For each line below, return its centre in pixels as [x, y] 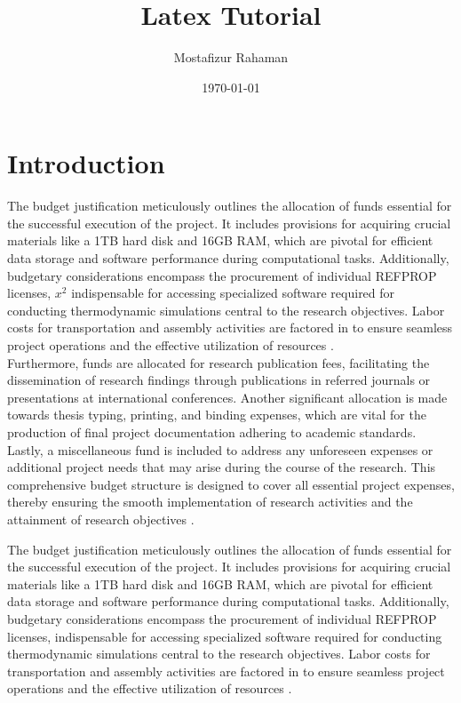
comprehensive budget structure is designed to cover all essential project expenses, [231, 484]
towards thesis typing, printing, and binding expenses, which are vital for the [217, 415]
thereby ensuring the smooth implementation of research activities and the [210, 502]
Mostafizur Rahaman [231, 57]
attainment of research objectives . [101, 519]
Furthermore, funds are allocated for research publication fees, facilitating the [219, 362]
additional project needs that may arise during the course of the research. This [222, 467]
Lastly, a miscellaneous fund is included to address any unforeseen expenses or [220, 449]
